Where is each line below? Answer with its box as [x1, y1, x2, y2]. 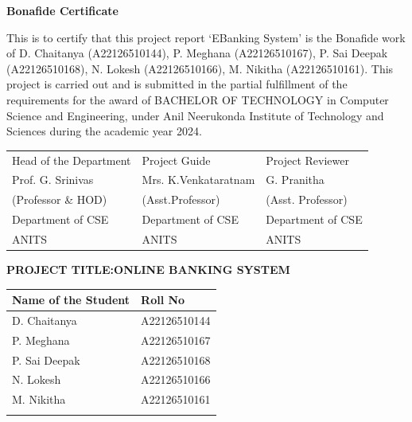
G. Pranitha [266, 171, 325, 188]
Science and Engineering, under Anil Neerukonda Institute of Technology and [6, 107, 384, 123]
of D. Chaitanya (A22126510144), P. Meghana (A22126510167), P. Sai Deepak [6, 45, 388, 61]
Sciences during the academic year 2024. [6, 123, 202, 139]
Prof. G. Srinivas [12, 171, 94, 188]
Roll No [141, 291, 185, 308]
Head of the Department [12, 151, 131, 168]
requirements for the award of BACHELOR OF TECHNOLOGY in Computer [6, 91, 389, 107]
